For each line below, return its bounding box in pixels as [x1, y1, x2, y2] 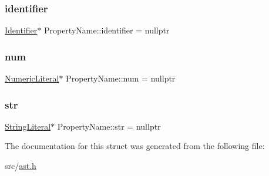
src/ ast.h [5, 160, 36, 172]
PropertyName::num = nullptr [66, 72, 176, 84]
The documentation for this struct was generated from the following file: [5, 140, 265, 152]
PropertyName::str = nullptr [57, 120, 161, 132]
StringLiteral [5, 120, 51, 132]
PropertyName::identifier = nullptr [43, 24, 170, 36]
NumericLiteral [5, 72, 59, 84]
